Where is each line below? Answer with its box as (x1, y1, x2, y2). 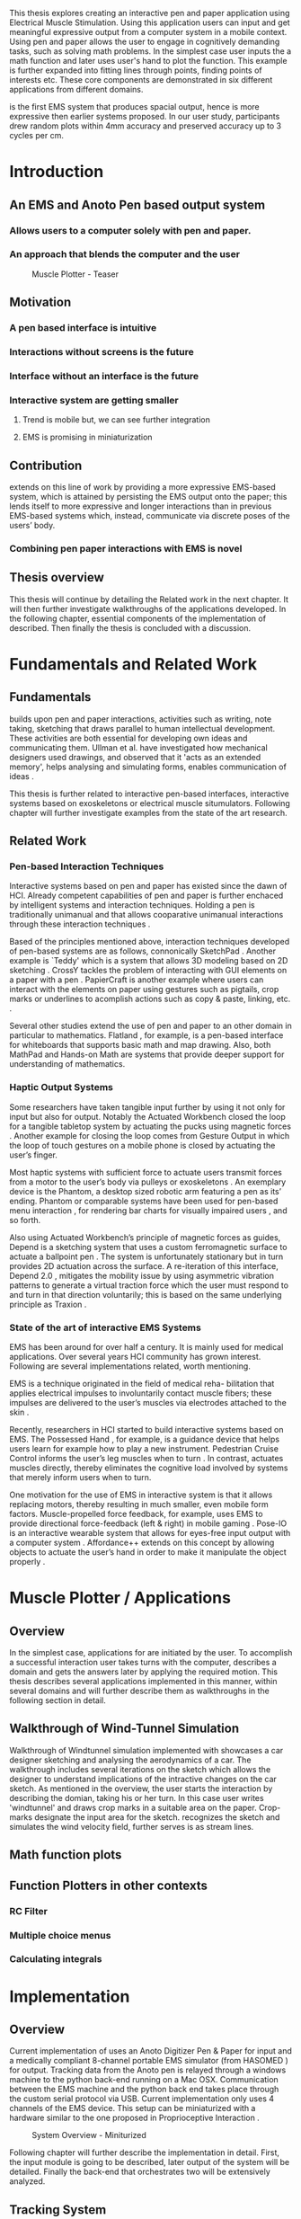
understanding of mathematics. (9, 1059, 126, 1070)
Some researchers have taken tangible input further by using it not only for (9, 1101, 286, 1113)
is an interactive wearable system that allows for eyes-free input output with (9, 1528, 291, 1539)
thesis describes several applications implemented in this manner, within (9, 1676, 278, 1687)
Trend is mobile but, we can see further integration (22, 414, 211, 425)
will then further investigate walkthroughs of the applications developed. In (9, 603, 287, 614)
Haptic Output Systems (9, 1081, 114, 1094)
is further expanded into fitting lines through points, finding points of (9, 65, 262, 75)
